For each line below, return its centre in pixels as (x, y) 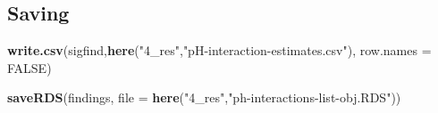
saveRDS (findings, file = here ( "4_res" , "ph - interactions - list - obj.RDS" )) (204, 97)
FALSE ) (29, 67)
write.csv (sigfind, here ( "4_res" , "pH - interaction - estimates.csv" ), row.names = (219, 50)
